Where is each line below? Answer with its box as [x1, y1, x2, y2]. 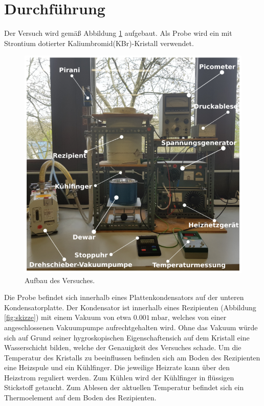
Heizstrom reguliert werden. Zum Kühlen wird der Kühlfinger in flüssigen [4, 372, 234, 382]
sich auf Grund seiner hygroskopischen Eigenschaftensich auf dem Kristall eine [4, 332, 250, 343]
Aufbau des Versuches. [25, 274, 95, 285]
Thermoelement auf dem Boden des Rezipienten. [4, 392, 157, 403]
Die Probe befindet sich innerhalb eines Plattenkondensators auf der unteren [4, 292, 244, 303]
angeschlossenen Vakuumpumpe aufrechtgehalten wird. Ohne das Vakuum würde [4, 322, 258, 332]
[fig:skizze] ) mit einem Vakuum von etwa [4, 312, 131, 323]
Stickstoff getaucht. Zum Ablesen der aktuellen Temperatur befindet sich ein [4, 382, 244, 393]
